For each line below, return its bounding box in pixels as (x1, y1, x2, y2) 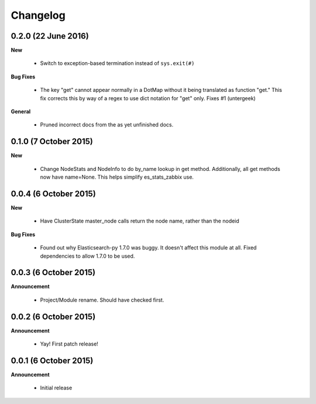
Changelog (11, 9, 66, 22)
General (11, 108, 31, 115)
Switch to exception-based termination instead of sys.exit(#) (40, 60, 195, 67)
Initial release (40, 384, 73, 392)
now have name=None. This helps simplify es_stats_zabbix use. (40, 173, 194, 181)
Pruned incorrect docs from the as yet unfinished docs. (40, 121, 174, 128)
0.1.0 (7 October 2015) (11, 136, 93, 146)
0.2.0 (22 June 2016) (11, 31, 89, 41)
